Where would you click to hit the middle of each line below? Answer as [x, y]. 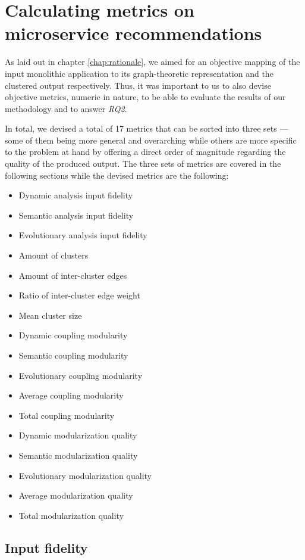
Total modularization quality [71, 515]
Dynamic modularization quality [78, 435]
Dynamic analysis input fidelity [76, 195]
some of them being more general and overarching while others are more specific [151, 140]
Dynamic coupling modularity [73, 335]
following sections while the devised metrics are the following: [117, 175]
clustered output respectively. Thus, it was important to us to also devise [138, 85]
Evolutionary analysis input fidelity [83, 235]
